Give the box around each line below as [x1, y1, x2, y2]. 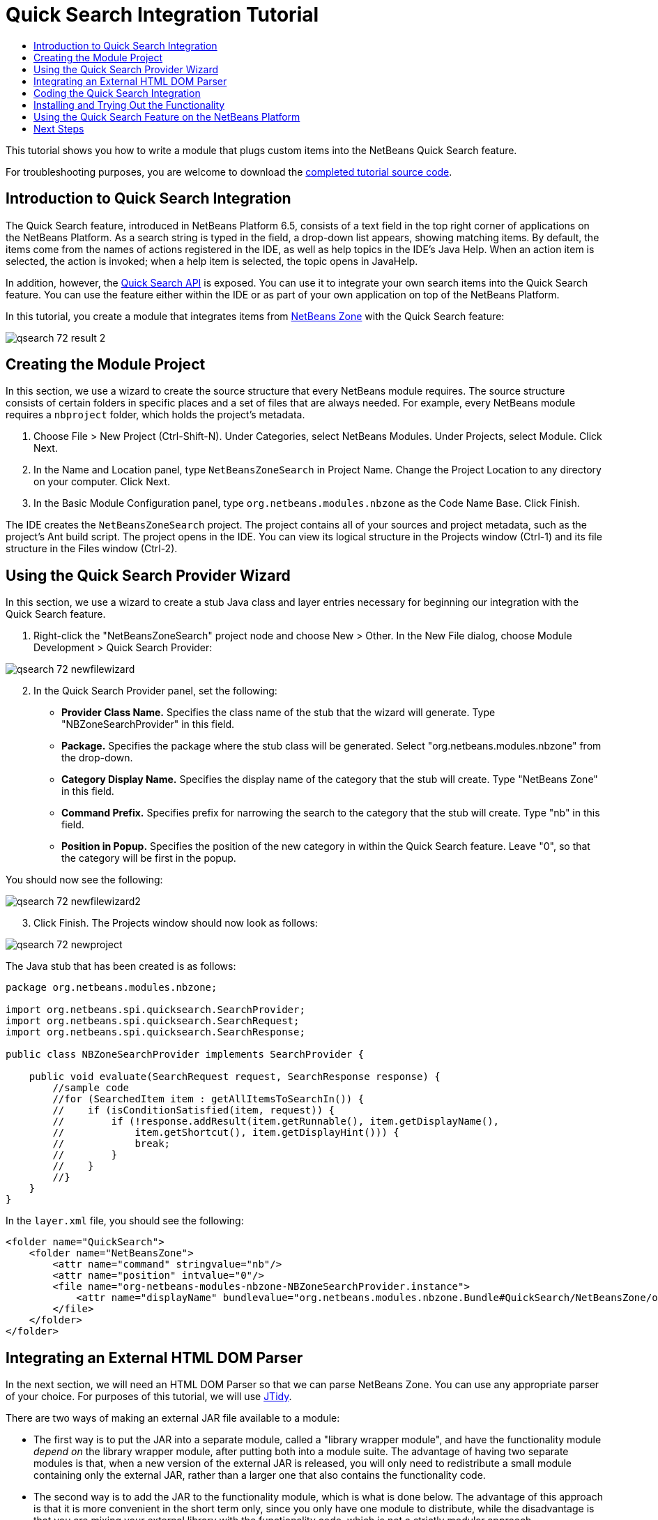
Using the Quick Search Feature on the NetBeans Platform [33, 110, 300, 123]
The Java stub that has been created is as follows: [6, 960, 236, 973]
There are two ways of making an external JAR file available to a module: [6, 1412, 340, 1424]
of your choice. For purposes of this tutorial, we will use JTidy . [6, 1390, 292, 1403]
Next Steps [33, 122, 84, 135]
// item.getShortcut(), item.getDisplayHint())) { [52, 1127, 399, 1139]
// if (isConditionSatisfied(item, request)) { [52, 1104, 335, 1116]
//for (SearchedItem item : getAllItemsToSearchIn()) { [52, 1093, 365, 1105]
